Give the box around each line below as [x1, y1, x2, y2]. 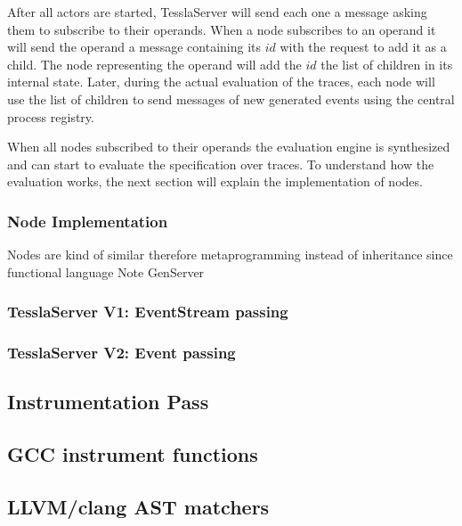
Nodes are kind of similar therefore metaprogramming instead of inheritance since [7, 245, 453, 264]
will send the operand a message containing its [7, 37, 261, 56]
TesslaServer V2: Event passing [7, 341, 236, 364]
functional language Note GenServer [7, 262, 205, 281]
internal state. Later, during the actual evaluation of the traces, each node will [7, 72, 435, 91]
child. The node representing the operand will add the [7, 54, 302, 73]
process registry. [7, 107, 94, 126]
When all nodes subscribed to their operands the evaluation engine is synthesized [7, 137, 450, 156]
